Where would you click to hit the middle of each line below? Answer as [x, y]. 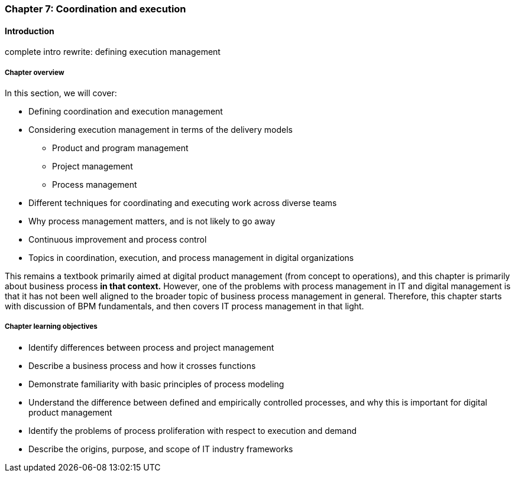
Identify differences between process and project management [151, 347]
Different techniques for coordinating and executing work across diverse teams [183, 203]
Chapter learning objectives [51, 327]
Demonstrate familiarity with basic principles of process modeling [156, 384]
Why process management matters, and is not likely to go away [152, 221]
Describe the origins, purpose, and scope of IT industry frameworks [161, 449]
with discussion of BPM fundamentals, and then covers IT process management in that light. [184, 306]
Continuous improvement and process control [118, 239]
